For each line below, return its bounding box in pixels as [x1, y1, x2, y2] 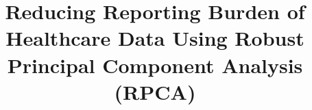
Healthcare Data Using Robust [5, 24, 304, 52]
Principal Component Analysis [7, 51, 303, 79]
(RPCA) [114, 77, 196, 105]
